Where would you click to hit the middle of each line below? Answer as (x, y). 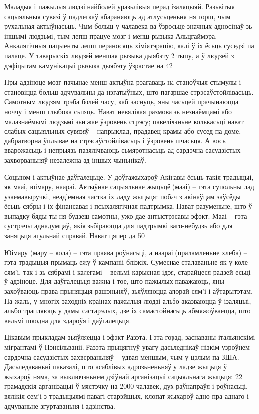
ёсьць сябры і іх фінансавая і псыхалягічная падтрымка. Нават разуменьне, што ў (128, 206)
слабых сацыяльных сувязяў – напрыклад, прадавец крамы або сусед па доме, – (126, 131)
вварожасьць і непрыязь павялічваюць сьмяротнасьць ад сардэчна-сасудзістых (123, 150)
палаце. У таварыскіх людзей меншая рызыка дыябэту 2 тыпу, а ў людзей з (119, 55)
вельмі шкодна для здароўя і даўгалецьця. (68, 320)
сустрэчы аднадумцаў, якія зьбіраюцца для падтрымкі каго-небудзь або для (119, 225)
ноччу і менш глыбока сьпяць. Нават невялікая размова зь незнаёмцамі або (118, 111)
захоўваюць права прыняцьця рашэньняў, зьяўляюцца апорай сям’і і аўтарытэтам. (129, 291)
